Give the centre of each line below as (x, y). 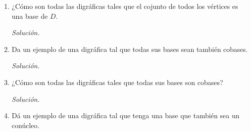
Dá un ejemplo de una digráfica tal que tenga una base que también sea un (125, 115)
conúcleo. (25, 125)
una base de (30, 16)
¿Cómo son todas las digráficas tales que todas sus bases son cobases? (117, 82)
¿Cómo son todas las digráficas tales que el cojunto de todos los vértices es (125, 6)
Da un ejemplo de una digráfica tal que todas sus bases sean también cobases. (130, 49)
